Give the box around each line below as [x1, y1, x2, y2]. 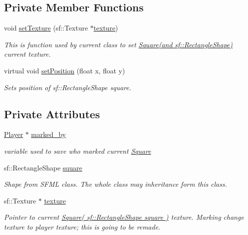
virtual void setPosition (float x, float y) [4, 65, 125, 75]
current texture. [4, 49, 51, 59]
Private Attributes [4, 106, 100, 121]
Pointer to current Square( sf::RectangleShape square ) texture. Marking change [4, 212, 244, 222]
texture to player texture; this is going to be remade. [4, 221, 161, 232]
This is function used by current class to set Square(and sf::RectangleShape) [4, 39, 233, 49]
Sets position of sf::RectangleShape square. [4, 82, 132, 92]
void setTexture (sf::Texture [4, 23, 88, 33]
